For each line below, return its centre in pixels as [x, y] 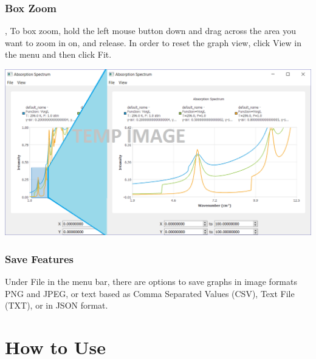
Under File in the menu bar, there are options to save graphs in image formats [151, 281]
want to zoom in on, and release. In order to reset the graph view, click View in [153, 42]
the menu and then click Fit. [58, 54]
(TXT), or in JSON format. [57, 305]
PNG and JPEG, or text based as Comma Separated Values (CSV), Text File [150, 293]
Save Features [39, 258]
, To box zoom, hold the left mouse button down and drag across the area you [151, 31]
